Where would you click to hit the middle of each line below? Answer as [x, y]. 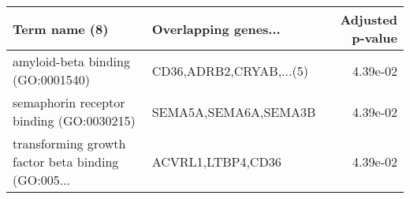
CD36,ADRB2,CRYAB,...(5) [230, 70]
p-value [375, 38]
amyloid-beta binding [71, 61]
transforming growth [69, 143]
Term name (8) [61, 28]
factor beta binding [66, 161]
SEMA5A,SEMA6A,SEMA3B [234, 111]
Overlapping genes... [216, 28]
